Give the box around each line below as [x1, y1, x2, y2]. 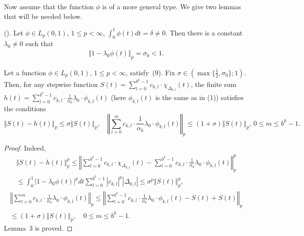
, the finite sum [191, 79, 236, 89]
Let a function [4, 67, 46, 77]
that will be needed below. [4, 11, 83, 21]
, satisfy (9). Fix [125, 67, 175, 77]
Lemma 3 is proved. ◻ [4, 223, 73, 233]
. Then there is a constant [165, 27, 243, 37]
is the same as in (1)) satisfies [155, 92, 244, 102]
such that [25, 38, 53, 49]
